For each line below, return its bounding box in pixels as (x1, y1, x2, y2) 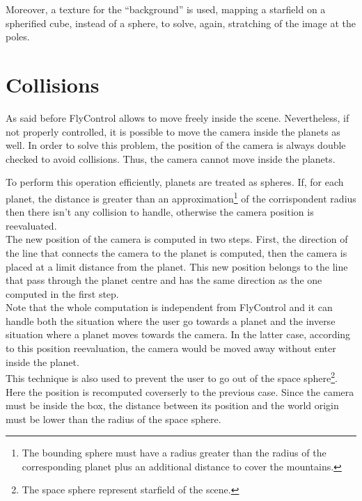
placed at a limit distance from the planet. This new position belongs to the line (6, 259, 348, 273)
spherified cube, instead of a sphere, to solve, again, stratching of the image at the (6, 15, 356, 30)
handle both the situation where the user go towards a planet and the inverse (6, 313, 336, 328)
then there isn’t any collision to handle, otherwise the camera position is (6, 205, 314, 219)
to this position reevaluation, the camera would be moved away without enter (6, 341, 336, 356)
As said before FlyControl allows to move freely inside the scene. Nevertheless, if (6, 110, 349, 125)
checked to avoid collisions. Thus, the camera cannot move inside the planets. (6, 151, 336, 166)
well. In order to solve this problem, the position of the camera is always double (6, 138, 346, 152)
